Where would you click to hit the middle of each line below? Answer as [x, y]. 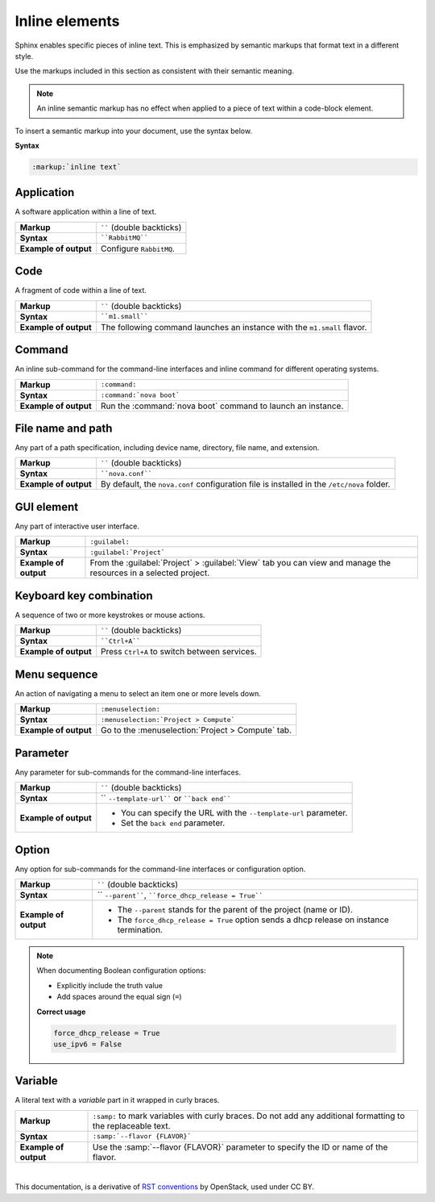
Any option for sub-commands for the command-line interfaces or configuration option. [160, 869]
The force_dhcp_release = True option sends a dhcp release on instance [253, 920]
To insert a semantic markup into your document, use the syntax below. [134, 131]
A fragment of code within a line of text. [81, 290]
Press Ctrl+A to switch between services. [179, 652]
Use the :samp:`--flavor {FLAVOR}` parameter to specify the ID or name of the [240, 1147]
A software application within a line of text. [86, 212]
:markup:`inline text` [77, 167]
